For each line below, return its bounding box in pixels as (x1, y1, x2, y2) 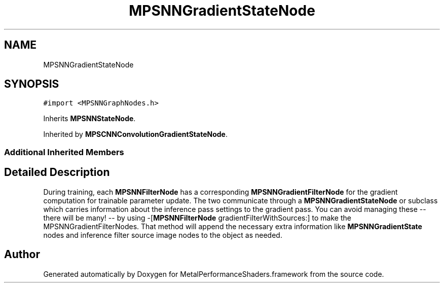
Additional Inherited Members (4, 147, 124, 157)
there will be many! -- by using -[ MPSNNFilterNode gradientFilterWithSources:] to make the (43, 213, 351, 222)
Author (4, 248, 40, 261)
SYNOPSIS (4, 78, 59, 91)
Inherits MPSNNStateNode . (43, 114, 136, 123)
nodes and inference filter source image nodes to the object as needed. (43, 230, 282, 239)
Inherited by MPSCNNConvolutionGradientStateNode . (43, 130, 228, 139)
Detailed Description (4, 166, 110, 179)
